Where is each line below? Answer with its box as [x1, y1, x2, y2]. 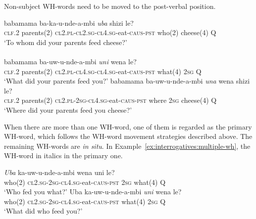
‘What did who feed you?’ [4, 206, 83, 216]
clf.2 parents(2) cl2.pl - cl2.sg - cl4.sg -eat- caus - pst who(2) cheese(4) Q [4, 27, 216, 38]
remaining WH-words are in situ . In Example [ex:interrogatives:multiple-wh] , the [4, 140, 251, 151]
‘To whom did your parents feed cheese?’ [4, 37, 127, 47]
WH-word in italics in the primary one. [4, 150, 123, 161]
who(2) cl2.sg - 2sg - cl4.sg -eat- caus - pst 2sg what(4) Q [4, 176, 166, 187]
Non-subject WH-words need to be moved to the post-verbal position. [4, 1, 216, 11]
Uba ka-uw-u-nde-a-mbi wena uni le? [4, 167, 115, 177]
